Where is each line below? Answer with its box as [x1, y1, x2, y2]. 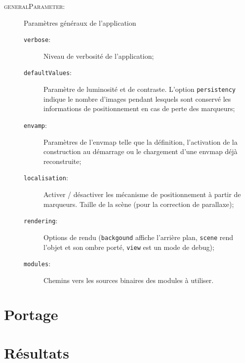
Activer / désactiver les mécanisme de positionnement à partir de [43, 189, 241, 200]
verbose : [24, 34, 51, 44]
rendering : [24, 215, 58, 226]
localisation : [24, 172, 68, 183]
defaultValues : [24, 67, 72, 78]
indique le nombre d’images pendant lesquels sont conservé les [43, 93, 231, 104]
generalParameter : [4, 1, 65, 11]
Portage [4, 304, 58, 324]
